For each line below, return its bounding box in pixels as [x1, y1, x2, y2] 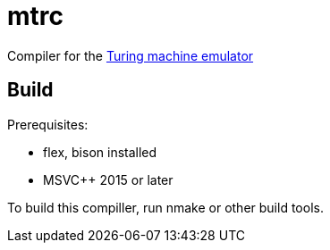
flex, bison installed [43, 144, 157, 160]
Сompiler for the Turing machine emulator [7, 47, 254, 63]
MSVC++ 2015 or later [43, 171, 173, 187]
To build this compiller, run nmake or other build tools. [7, 199, 324, 215]
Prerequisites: [7, 116, 89, 132]
